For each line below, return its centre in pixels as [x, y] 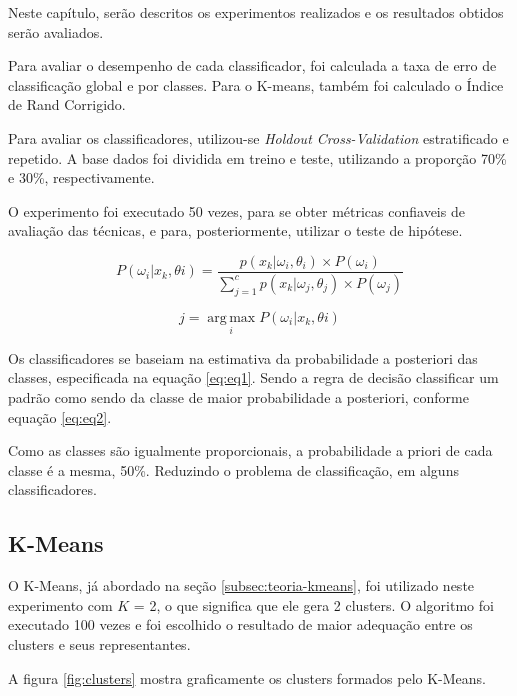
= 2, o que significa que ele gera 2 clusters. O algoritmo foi [313, 604]
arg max [231, 317]
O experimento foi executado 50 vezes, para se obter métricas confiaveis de [236, 210]
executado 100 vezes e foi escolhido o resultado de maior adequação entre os [240, 624]
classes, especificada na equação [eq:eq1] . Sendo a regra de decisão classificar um [253, 377]
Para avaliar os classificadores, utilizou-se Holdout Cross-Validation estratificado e [258, 137]
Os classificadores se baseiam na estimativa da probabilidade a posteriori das [243, 357]
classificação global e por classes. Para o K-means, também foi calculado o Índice [256, 84]
